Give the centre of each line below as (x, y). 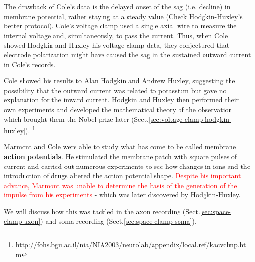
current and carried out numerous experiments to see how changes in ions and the (127, 166)
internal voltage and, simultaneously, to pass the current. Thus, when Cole (116, 35)
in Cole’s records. (30, 64)
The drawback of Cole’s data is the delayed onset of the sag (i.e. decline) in (117, 6)
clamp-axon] (22, 221)
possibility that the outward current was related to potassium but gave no (115, 90)
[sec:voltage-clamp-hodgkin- (190, 119)
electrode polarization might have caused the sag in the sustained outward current (127, 54)
